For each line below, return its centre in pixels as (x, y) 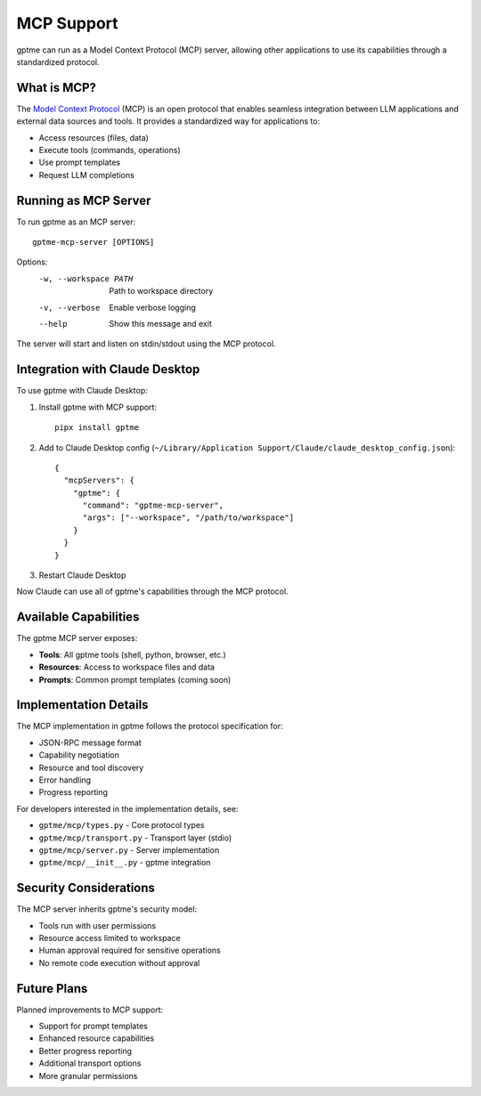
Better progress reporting (86, 1051)
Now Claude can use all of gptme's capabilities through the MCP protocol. (152, 591)
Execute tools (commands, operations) (110, 150)
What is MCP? (57, 88)
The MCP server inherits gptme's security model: (107, 909)
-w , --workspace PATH (86, 279)
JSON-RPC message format (90, 743)
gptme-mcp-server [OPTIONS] (94, 242)
